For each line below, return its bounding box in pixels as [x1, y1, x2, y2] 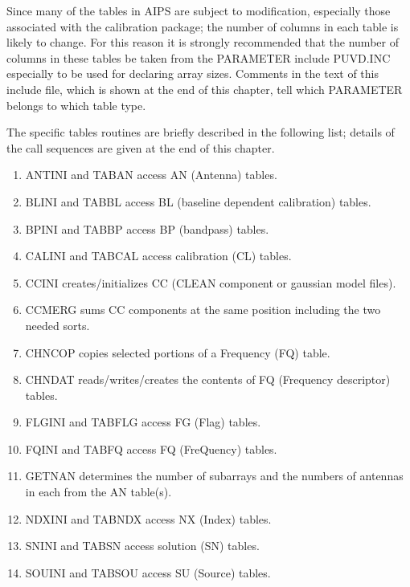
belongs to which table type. [6, 96, 146, 113]
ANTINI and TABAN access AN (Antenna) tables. [25, 166, 277, 183]
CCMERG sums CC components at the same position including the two [25, 301, 381, 318]
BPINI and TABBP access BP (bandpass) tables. [25, 220, 269, 237]
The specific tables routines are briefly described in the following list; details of [6, 124, 395, 141]
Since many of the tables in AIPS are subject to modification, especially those [6, 2, 391, 18]
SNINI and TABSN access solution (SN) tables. [25, 537, 260, 554]
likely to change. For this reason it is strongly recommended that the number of [6, 34, 399, 51]
